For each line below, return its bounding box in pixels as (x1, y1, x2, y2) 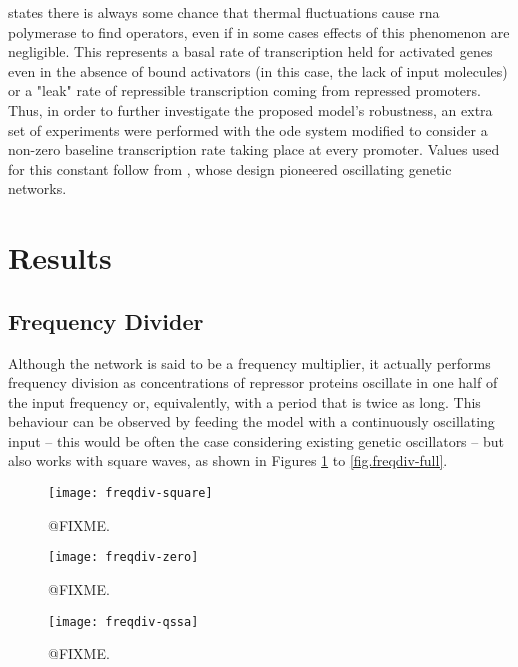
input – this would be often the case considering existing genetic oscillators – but (8, 430, 504, 451)
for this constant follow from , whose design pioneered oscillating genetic (8, 158, 452, 179)
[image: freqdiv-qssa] (48, 614, 199, 629)
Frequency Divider (8, 305, 204, 336)
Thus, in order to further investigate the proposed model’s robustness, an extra (8, 99, 493, 120)
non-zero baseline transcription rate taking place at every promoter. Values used (8, 139, 500, 160)
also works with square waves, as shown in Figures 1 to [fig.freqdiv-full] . (8, 450, 448, 471)
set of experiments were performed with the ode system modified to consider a (8, 119, 488, 140)
